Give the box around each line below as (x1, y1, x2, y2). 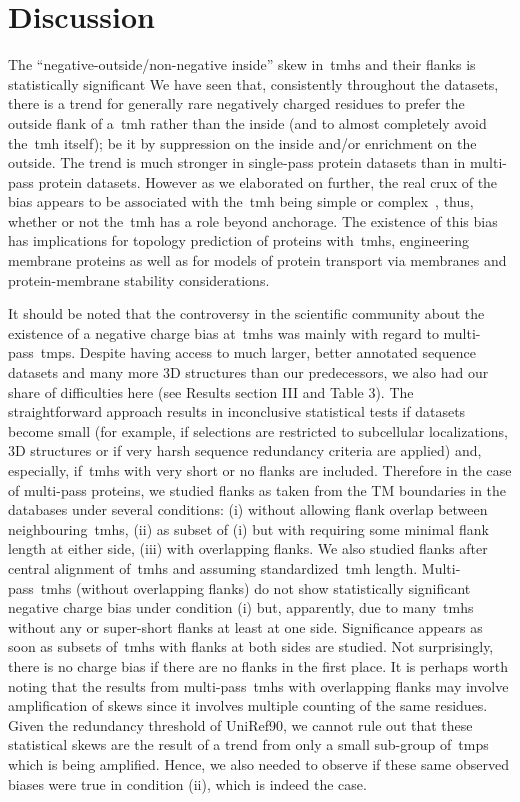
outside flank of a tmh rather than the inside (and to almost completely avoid (8, 112, 487, 133)
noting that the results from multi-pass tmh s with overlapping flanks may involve (8, 675, 509, 696)
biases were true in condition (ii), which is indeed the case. (8, 773, 367, 794)
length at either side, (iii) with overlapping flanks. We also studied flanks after (8, 538, 488, 559)
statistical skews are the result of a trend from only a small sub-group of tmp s (8, 734, 489, 755)
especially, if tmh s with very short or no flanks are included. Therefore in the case (8, 460, 512, 480)
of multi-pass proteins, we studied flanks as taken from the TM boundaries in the (8, 479, 507, 500)
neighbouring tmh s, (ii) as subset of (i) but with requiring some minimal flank (8, 518, 489, 539)
